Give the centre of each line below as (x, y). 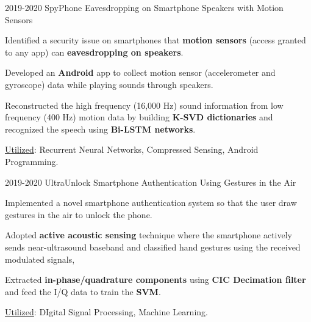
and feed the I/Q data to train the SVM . (83, 291)
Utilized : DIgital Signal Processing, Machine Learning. (106, 312)
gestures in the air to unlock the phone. (79, 214)
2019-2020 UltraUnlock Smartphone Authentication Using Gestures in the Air (151, 182)
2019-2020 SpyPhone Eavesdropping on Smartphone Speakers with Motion (144, 7)
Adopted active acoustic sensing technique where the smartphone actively (149, 235)
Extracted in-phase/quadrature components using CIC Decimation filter (155, 280)
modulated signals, (40, 259)
